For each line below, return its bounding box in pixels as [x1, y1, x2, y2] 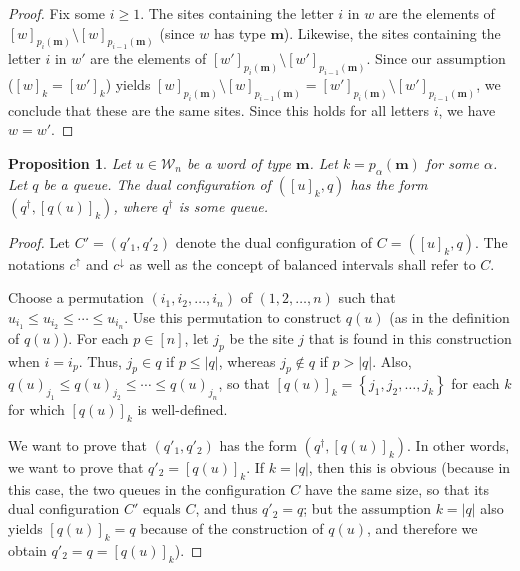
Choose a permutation [8, 287, 144, 308]
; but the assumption [303, 498, 432, 519]
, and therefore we [366, 518, 478, 538]
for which [8, 399, 65, 420]
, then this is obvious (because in [308, 457, 511, 478]
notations [8, 253, 65, 274]
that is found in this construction [308, 327, 512, 348]
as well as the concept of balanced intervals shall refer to [129, 253, 476, 274]
